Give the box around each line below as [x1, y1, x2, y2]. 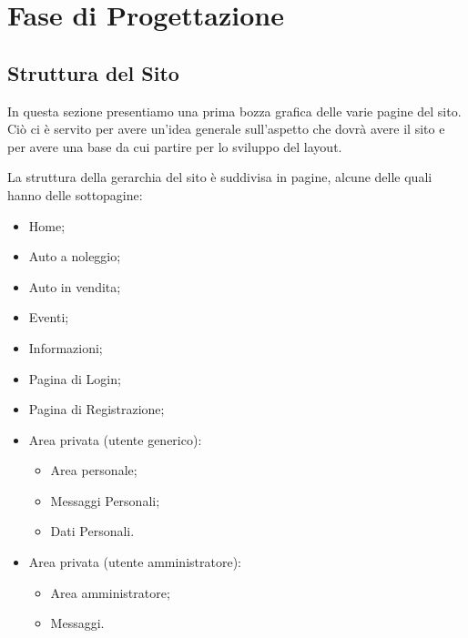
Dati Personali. [50, 522, 135, 541]
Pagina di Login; [28, 369, 121, 388]
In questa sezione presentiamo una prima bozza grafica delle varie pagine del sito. [7, 101, 462, 120]
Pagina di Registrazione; [28, 400, 165, 419]
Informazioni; [28, 338, 103, 357]
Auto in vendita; [28, 277, 121, 296]
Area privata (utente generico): [28, 430, 202, 449]
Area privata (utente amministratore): [28, 552, 241, 572]
